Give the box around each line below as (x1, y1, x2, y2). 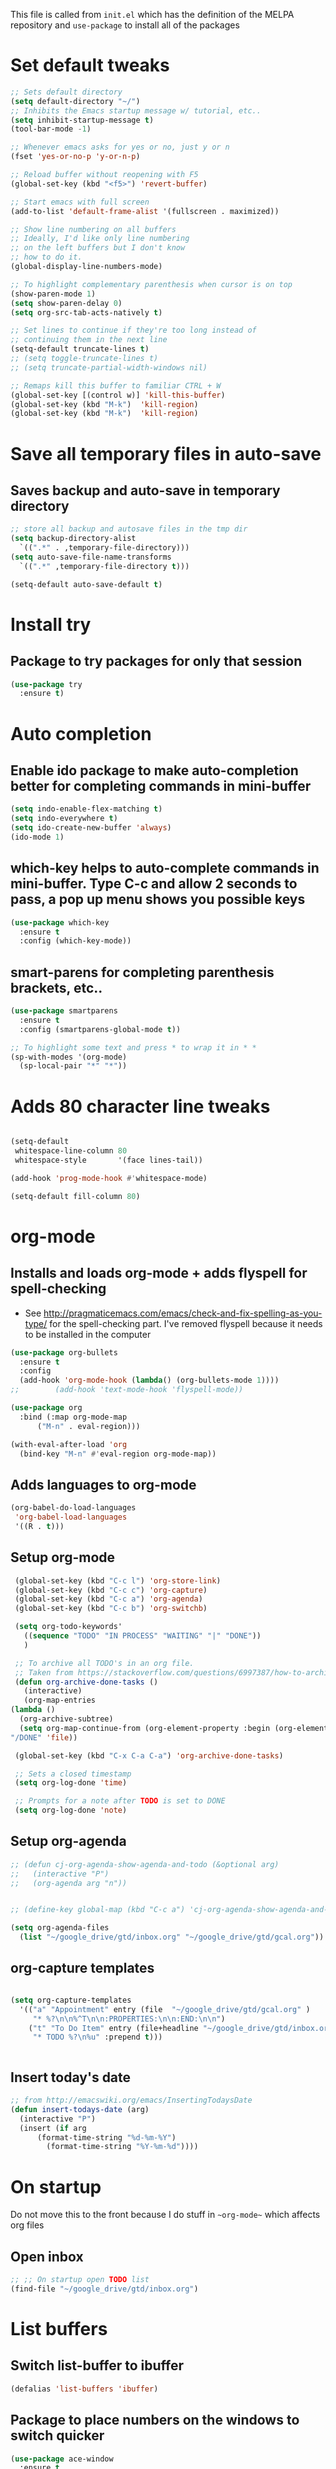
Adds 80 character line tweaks (10, 1095, 271, 1118)
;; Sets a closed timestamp (14, 1769, 132, 1779)
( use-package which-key (10, 917, 110, 928)
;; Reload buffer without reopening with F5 (10, 170, 199, 180)
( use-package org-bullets (10, 1347, 118, 1358)
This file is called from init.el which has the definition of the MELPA (10, 9, 295, 20)
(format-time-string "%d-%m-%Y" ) (36, 2132, 177, 2143)
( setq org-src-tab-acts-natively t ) (10, 307, 163, 318)
